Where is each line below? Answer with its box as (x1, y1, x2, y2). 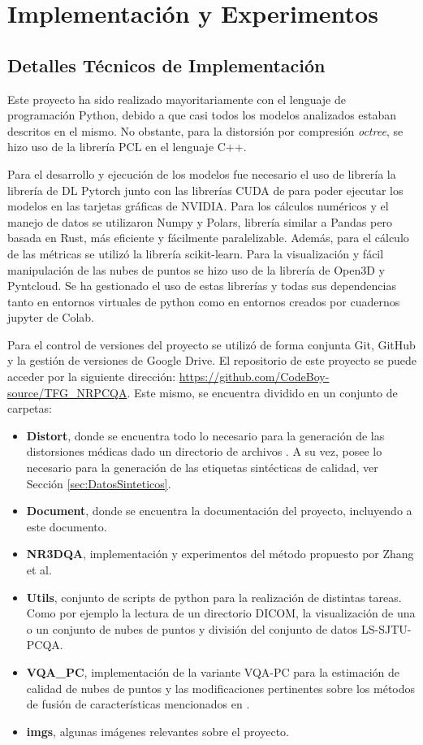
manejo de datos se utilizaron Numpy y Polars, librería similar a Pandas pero (7, 213, 392, 230)
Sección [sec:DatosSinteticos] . (26, 474, 171, 492)
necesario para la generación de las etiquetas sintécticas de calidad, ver (26, 459, 378, 476)
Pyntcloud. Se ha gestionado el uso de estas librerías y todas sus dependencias (7, 277, 396, 294)
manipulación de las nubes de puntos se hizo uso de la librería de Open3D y (7, 261, 386, 278)
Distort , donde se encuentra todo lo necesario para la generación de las (26, 427, 385, 444)
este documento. (26, 518, 107, 535)
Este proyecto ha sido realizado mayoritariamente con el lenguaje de (7, 90, 346, 107)
